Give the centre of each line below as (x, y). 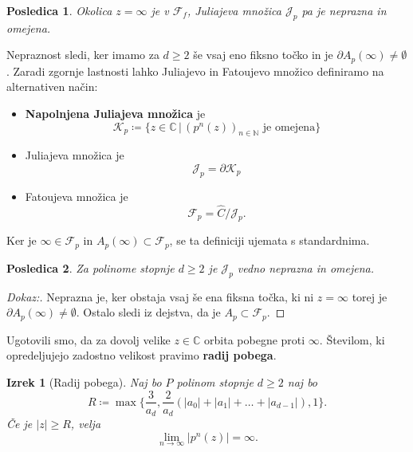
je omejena (289, 127)
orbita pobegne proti (255, 339)
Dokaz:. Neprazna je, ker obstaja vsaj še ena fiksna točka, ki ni (160, 296)
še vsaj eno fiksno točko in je (263, 55)
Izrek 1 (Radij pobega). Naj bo (84, 381)
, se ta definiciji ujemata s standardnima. (269, 240)
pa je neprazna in (344, 10)
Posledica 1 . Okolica (59, 10)
